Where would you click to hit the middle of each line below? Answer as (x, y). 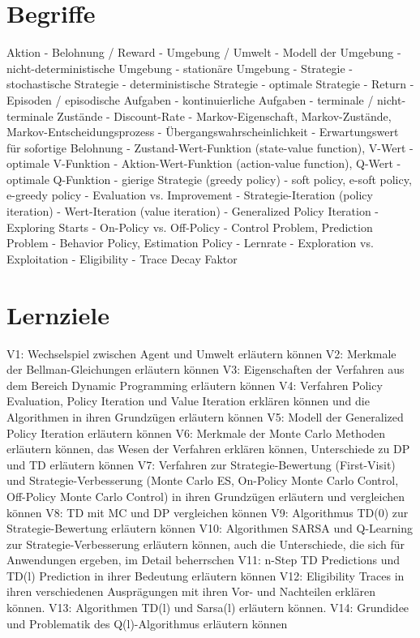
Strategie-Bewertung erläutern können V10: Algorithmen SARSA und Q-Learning (210, 528)
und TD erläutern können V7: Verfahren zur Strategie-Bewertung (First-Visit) (201, 464)
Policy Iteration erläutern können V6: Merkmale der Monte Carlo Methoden (196, 432)
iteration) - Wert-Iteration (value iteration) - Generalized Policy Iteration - (193, 211)
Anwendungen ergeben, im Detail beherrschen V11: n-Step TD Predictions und (204, 560)
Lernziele (58, 314)
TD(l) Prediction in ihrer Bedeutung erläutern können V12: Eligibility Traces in (206, 575)
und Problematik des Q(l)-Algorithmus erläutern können (147, 623)
